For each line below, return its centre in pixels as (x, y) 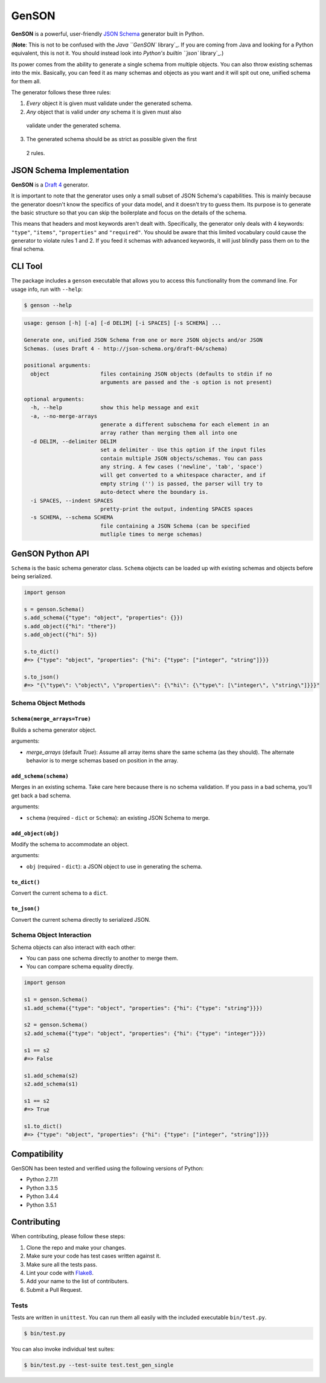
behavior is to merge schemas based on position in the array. (102, 760)
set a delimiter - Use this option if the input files (183, 450)
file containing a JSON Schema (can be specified (175, 526)
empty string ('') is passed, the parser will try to (181, 484)
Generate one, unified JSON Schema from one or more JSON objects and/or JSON (143, 340)
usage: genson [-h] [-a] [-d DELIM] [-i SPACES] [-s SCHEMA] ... (123, 323)
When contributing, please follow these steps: (68, 1236)
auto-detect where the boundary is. (154, 492)
